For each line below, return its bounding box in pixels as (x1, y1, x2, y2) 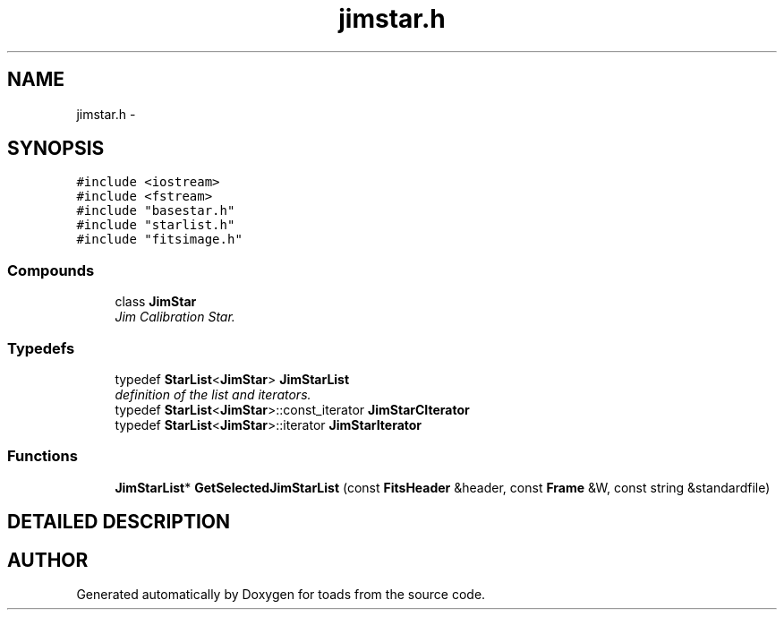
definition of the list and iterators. (115, 386, 311, 402)
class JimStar (115, 294, 197, 310)
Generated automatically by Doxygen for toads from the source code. (76, 586, 486, 602)
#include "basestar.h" (76, 203, 235, 219)
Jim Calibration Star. (115, 309, 235, 325)
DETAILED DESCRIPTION (7, 510, 231, 534)
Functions (7, 447, 78, 466)
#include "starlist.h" (76, 218, 235, 233)
